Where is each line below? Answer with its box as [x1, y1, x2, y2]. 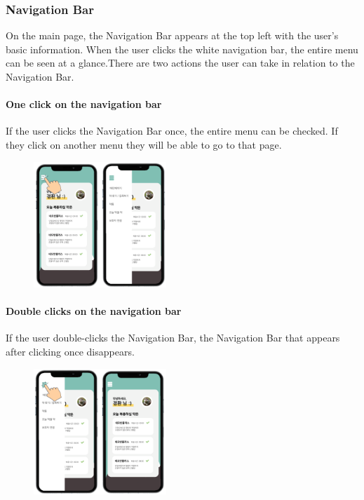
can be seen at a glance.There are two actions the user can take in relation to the [6, 55, 355, 70]
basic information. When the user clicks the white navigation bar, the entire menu [6, 41, 358, 56]
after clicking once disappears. [6, 344, 135, 358]
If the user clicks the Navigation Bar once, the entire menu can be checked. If [6, 123, 338, 138]
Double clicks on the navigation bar [6, 304, 182, 318]
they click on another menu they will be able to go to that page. [6, 137, 282, 151]
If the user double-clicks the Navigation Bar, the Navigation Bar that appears [6, 330, 340, 345]
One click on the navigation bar [6, 97, 162, 112]
